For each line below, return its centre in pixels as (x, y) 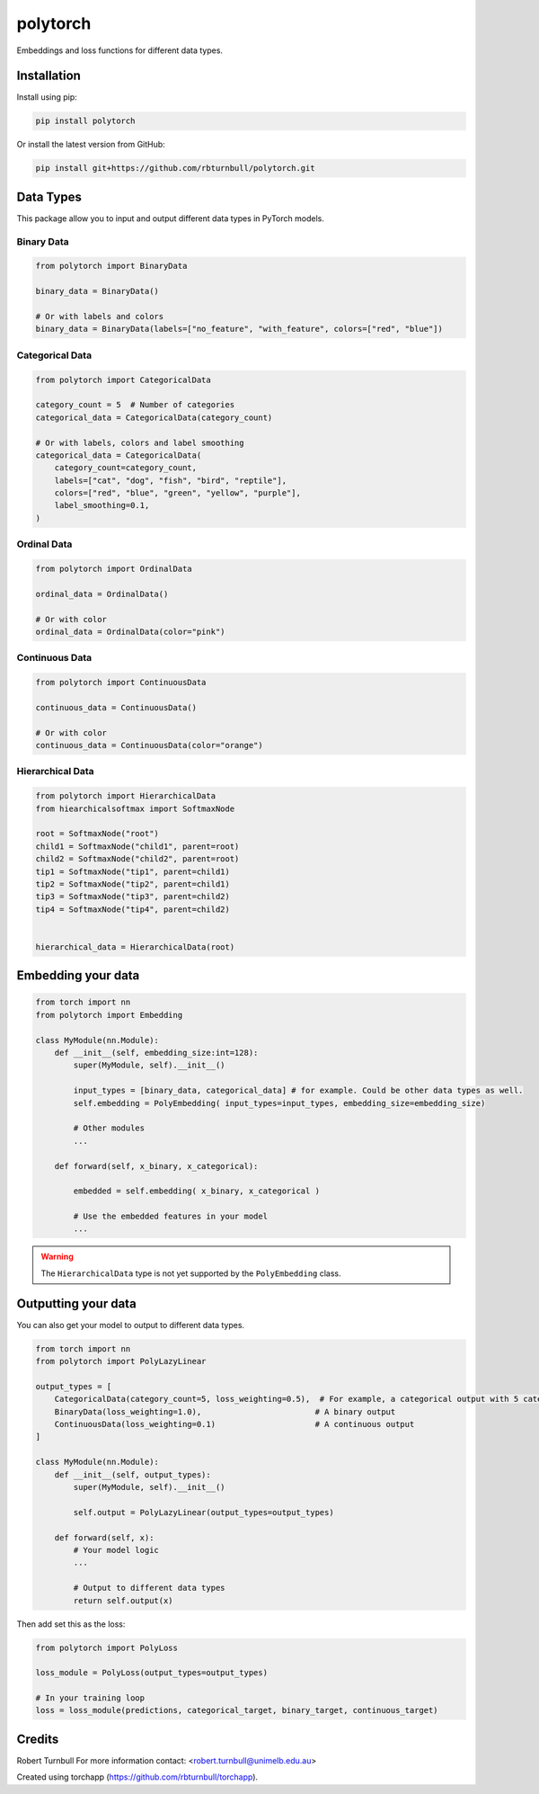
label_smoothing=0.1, (102, 505)
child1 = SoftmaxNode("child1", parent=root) (137, 846)
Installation (49, 76)
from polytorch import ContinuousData (121, 683)
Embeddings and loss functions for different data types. (120, 50)
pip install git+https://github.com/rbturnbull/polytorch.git (175, 168)
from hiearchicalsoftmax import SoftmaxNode (135, 808)
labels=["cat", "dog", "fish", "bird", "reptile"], (171, 480)
